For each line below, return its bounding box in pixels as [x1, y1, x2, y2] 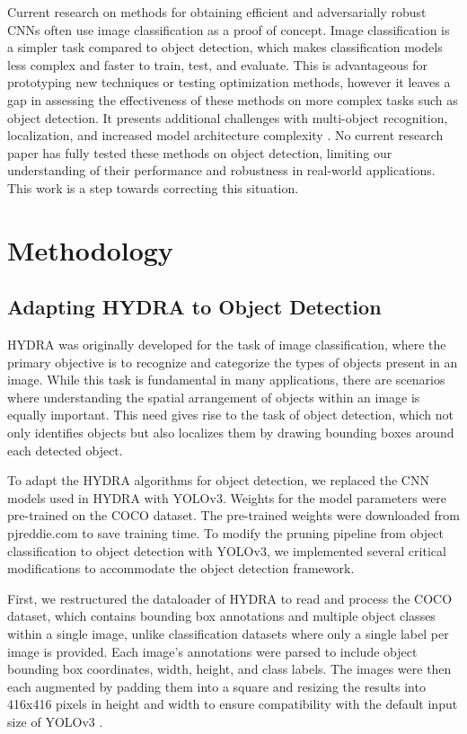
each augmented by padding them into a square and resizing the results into [7, 677, 426, 695]
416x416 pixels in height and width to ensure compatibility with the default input [7, 694, 458, 713]
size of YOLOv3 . [7, 712, 103, 730]
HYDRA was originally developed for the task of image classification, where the [7, 335, 446, 354]
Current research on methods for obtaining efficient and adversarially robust [7, 3, 427, 21]
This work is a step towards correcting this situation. [7, 178, 299, 197]
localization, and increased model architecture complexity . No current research [7, 126, 444, 145]
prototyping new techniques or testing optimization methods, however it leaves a [7, 73, 451, 92]
